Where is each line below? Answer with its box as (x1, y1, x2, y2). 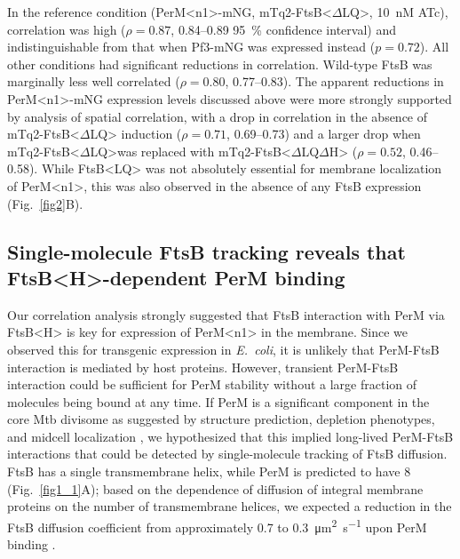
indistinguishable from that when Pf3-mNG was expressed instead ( (7, 37, 376, 56)
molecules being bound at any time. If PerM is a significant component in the (7, 392, 430, 411)
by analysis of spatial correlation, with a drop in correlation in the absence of (7, 107, 428, 125)
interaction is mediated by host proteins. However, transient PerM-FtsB (7, 357, 399, 376)
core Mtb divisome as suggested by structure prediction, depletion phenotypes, (7, 410, 435, 428)
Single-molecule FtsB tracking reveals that (7, 237, 406, 265)
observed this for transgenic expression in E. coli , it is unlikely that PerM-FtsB (7, 339, 440, 358)
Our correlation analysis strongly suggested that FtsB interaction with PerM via (7, 305, 445, 323)
